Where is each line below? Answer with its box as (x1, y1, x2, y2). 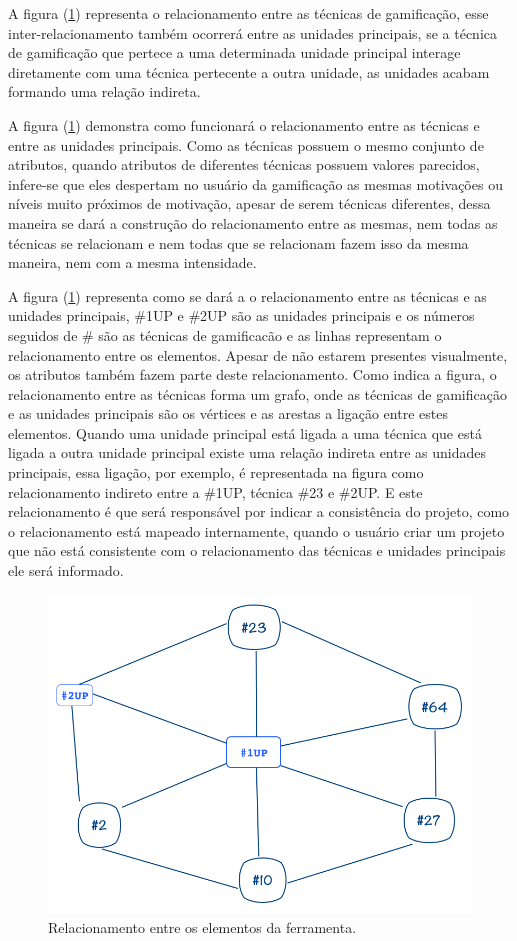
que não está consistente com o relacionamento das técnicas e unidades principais (8, 540, 506, 561)
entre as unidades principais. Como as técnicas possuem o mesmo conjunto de (8, 134, 484, 155)
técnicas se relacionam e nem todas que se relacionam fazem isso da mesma (8, 232, 469, 253)
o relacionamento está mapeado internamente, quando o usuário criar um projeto (8, 520, 505, 541)
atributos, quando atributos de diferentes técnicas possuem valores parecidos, (8, 154, 480, 175)
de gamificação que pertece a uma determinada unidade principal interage (8, 42, 461, 63)
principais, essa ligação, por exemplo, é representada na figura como (8, 462, 424, 483)
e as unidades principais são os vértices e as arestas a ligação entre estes (8, 403, 448, 424)
